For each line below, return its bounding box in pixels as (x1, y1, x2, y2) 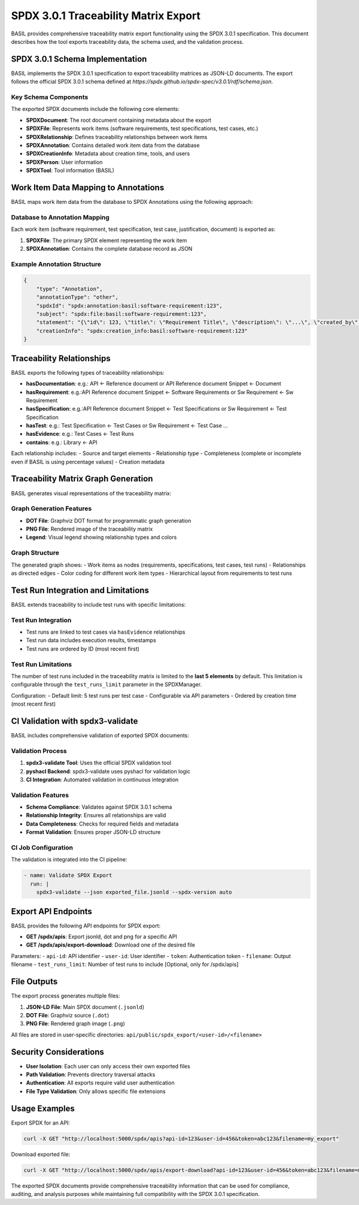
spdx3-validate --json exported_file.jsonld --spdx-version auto (36, 889, 232, 896)
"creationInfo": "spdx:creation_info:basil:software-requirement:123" (36, 327, 248, 334)
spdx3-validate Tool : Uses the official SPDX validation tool (26, 759, 172, 767)
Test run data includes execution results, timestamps (26, 637, 157, 644)
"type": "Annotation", (36, 285, 103, 292)
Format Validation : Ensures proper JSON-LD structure (26, 829, 161, 836)
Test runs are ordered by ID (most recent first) (26, 645, 140, 652)
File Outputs (11, 977, 58, 987)
